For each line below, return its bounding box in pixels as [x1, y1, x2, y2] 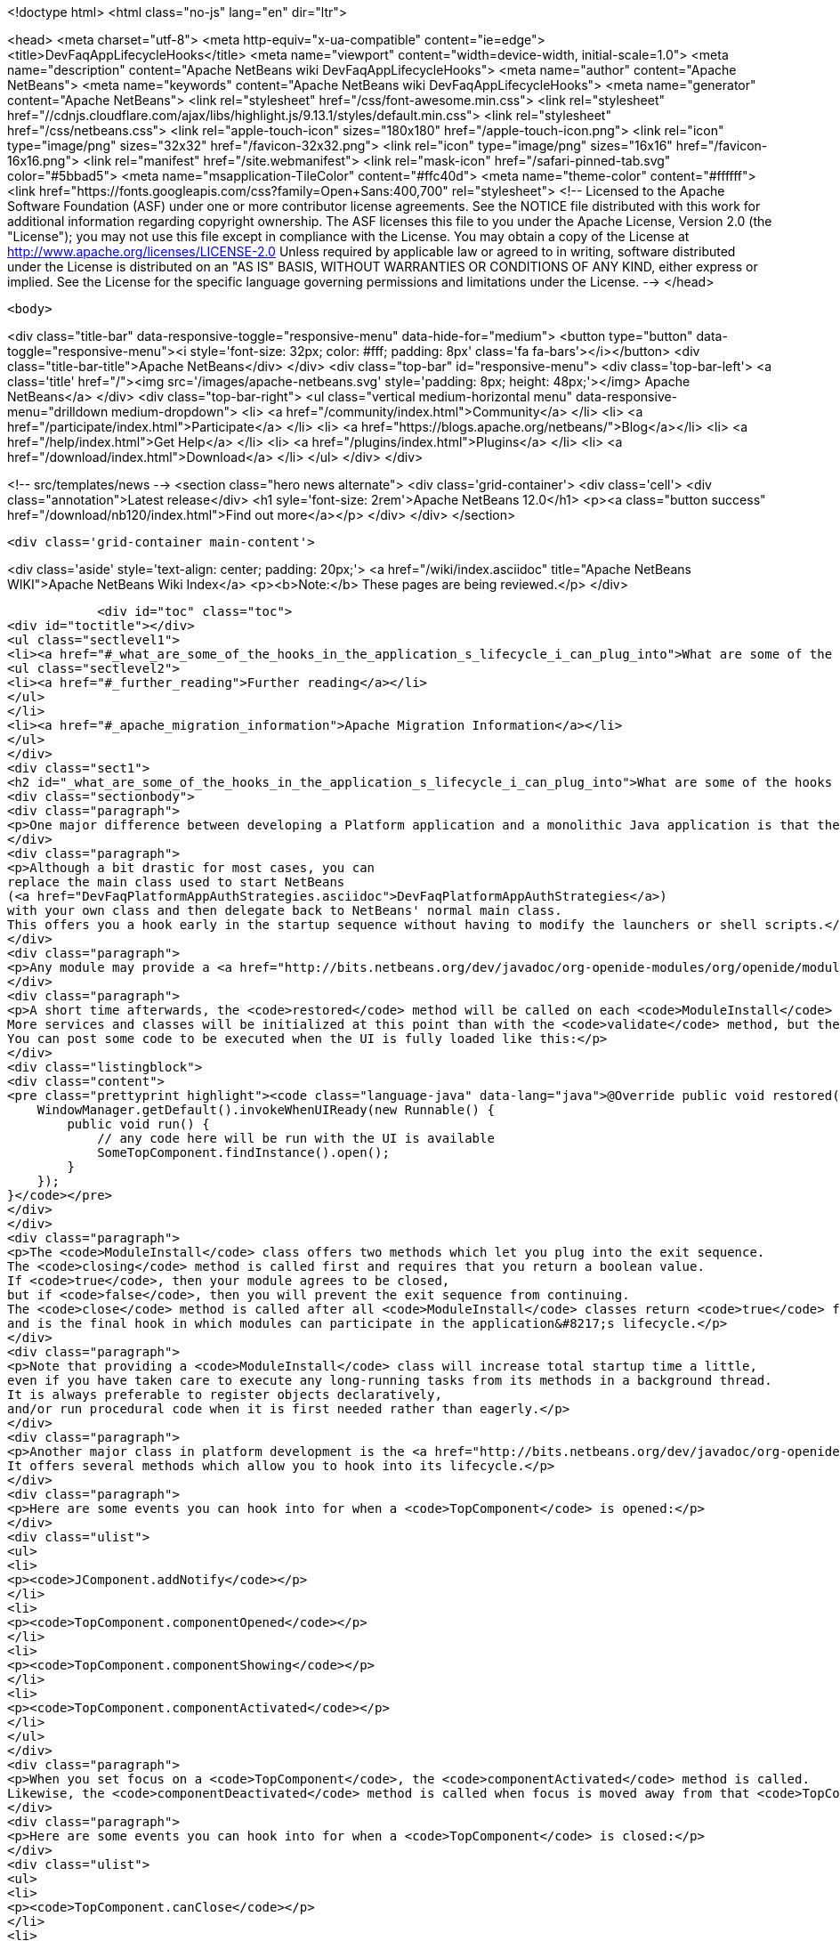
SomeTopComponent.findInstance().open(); [97, 1145, 390, 1160]
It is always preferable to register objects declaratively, [7, 1387, 442, 1402]
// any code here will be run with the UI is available [97, 1131, 495, 1145]
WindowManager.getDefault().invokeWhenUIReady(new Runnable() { [36, 1103, 495, 1117]
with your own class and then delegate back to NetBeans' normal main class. [7, 903, 562, 918]
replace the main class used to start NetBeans [7, 875, 345, 889]
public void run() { [67, 1117, 210, 1131]
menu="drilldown [7, 404, 109, 419]
